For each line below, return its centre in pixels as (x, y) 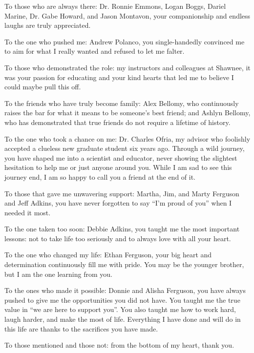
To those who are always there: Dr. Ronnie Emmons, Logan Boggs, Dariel (115, 6)
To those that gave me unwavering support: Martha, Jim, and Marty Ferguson (122, 193)
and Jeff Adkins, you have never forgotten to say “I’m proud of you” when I (118, 203)
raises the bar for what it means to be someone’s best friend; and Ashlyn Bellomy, (127, 113)
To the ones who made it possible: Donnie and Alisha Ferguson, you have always (125, 290)
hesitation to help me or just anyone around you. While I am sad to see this (118, 167)
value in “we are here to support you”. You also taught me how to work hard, (120, 309)
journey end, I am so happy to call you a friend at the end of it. (100, 176)
